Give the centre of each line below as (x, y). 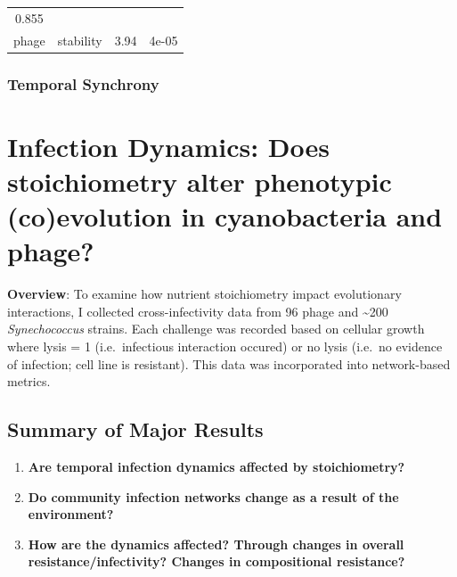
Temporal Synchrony (83, 83)
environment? (71, 514)
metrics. (29, 381)
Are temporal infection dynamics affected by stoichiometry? (216, 466)
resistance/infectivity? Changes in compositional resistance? (216, 561)
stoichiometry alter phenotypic (200, 181)
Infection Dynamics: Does (168, 146)
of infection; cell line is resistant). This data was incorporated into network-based (229, 363)
